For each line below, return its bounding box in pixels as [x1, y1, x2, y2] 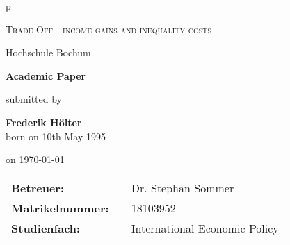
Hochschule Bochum [6, 45, 91, 60]
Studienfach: [11, 219, 81, 236]
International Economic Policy [131, 219, 279, 236]
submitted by [6, 92, 62, 106]
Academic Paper [6, 68, 86, 83]
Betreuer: [11, 179, 65, 196]
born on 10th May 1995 [6, 128, 106, 143]
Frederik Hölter [6, 115, 82, 129]
